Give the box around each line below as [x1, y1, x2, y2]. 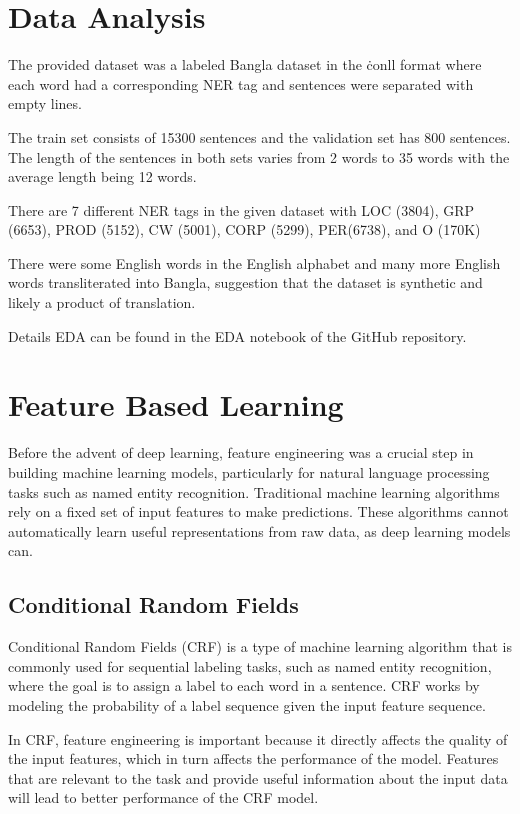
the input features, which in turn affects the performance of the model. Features [8, 748, 499, 769]
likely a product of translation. [8, 292, 196, 313]
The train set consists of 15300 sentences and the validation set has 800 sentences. [8, 126, 511, 147]
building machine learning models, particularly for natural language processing [8, 461, 490, 482]
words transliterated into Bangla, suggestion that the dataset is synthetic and [8, 272, 483, 293]
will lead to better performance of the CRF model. [8, 787, 319, 808]
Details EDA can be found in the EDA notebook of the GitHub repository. [8, 325, 467, 346]
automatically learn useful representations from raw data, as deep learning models [8, 520, 511, 541]
